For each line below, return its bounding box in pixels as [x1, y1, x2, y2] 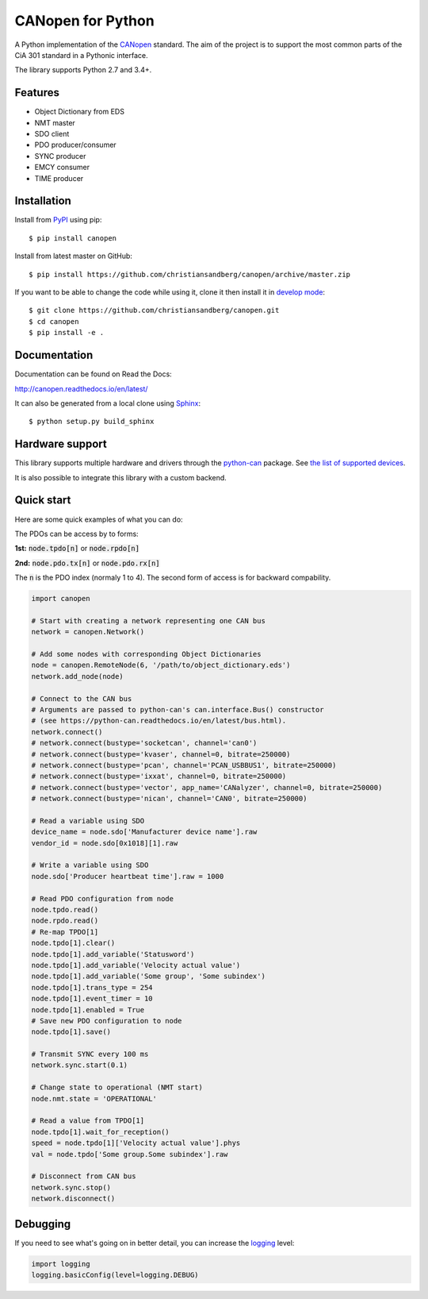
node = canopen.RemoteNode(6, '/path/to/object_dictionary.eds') [31, 661, 291, 670]
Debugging [14, 1217, 71, 1231]
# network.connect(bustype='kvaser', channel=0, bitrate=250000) [31, 750, 291, 758]
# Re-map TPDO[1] [31, 927, 99, 936]
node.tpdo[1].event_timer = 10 [31, 994, 154, 1004]
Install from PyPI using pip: [14, 215, 102, 225]
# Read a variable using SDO [31, 816, 145, 825]
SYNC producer [34, 151, 86, 160]
